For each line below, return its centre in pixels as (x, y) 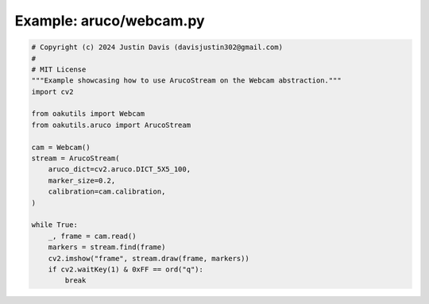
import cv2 (52, 92)
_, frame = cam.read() (92, 236)
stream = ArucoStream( (75, 158)
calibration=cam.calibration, (107, 192)
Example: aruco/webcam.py (110, 21)
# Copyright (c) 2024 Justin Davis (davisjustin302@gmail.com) (157, 47)
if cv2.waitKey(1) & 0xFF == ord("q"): (126, 269)
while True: (55, 225)
